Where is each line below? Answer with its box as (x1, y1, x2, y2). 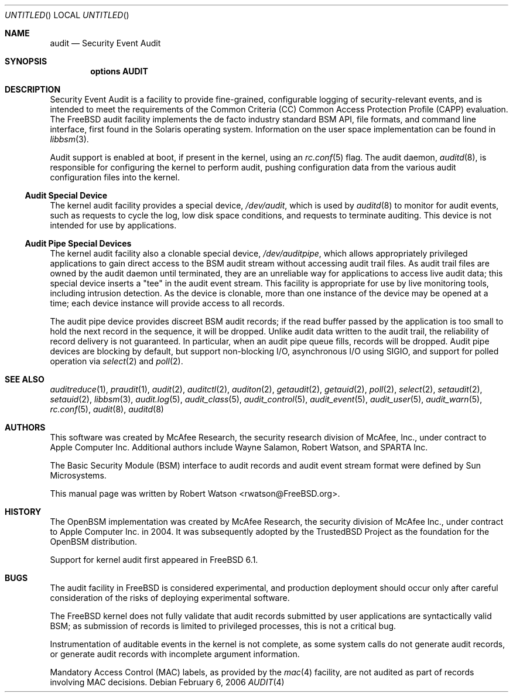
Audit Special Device (25, 190, 108, 200)
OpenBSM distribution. (50, 537, 138, 546)
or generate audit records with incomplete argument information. (50, 649, 300, 659)
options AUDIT (90, 66, 148, 76)
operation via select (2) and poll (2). (50, 356, 183, 366)
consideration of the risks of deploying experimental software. (50, 593, 290, 603)
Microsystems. (50, 470, 107, 480)
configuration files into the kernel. (50, 172, 180, 182)
